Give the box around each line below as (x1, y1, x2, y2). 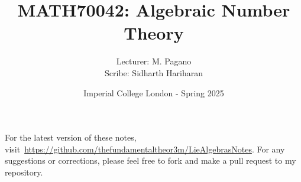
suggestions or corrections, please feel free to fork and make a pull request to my (5, 154, 296, 167)
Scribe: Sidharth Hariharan (105, 66, 203, 79)
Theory (124, 21, 184, 45)
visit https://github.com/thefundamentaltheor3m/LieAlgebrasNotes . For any (5, 142, 285, 155)
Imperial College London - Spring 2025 (83, 86, 224, 99)
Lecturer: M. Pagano (116, 55, 192, 67)
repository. (5, 165, 43, 178)
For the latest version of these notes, (5, 131, 137, 144)
